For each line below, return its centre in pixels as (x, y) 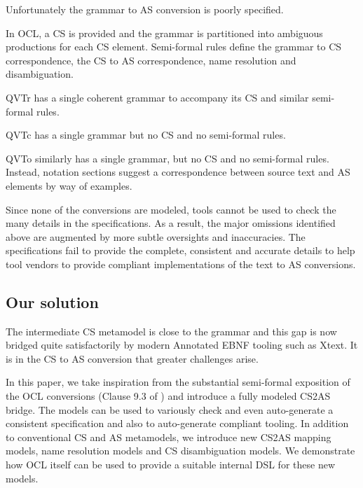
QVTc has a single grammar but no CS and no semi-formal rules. (146, 135)
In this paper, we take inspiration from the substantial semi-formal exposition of (178, 382)
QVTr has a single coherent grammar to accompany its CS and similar (157, 97)
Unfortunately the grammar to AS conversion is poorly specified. (145, 9)
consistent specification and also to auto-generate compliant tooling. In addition (177, 423)
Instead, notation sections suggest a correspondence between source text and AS (178, 172)
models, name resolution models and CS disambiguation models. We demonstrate (180, 451)
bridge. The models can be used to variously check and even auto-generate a (170, 409)
